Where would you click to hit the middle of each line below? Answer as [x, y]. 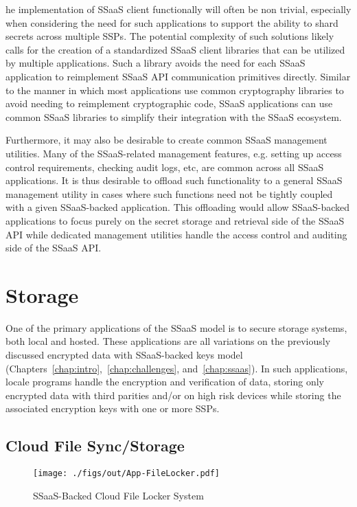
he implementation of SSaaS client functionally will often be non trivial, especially [178, 9]
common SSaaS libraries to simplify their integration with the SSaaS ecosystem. [174, 116]
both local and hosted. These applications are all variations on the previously [168, 341]
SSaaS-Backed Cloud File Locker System [118, 495]
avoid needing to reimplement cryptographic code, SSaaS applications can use [169, 103]
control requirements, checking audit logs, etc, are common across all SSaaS [165, 167]
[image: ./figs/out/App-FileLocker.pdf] [127, 474]
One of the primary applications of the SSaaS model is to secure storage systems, [176, 327]
